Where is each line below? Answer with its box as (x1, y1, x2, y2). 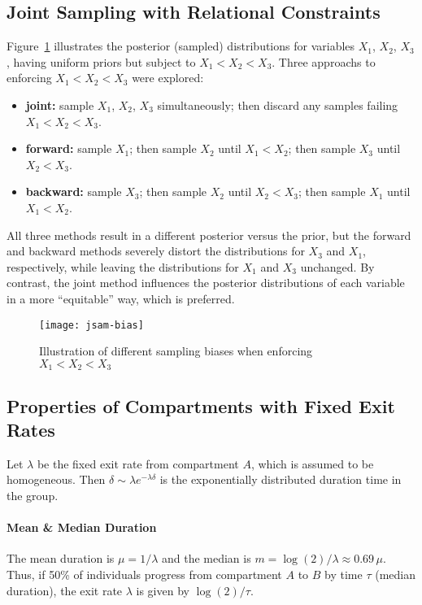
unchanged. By (300, 258, 375, 275)
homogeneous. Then (7, 471, 106, 488)
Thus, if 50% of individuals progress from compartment (7, 565, 282, 582)
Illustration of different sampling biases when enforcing (39, 342, 313, 359)
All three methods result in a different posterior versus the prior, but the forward (7, 226, 411, 243)
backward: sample (25, 183, 122, 200)
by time (324, 565, 363, 582)
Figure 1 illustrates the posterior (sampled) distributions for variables (7, 37, 355, 54)
